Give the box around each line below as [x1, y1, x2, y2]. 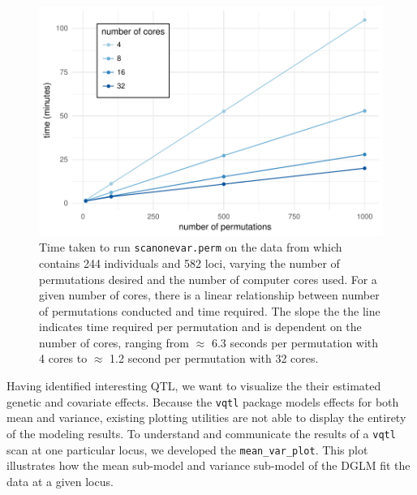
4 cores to [39, 350, 88, 367]
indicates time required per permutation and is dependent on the [39, 318, 362, 335]
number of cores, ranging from [39, 334, 189, 351]
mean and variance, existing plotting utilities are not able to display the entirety [6, 409, 406, 426]
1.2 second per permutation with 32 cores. [110, 350, 319, 367]
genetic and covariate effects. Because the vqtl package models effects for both [6, 393, 399, 410]
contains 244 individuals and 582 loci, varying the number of [39, 254, 340, 271]
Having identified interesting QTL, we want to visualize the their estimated [6, 377, 381, 394]
